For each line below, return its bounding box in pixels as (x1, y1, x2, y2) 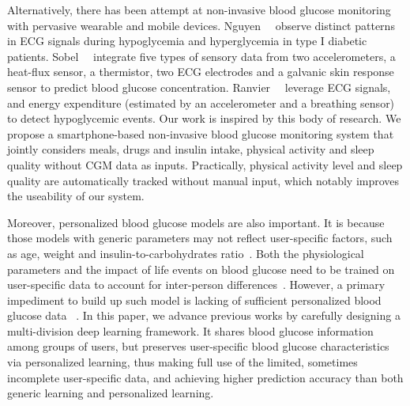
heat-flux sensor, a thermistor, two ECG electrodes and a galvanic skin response (7, 63, 394, 80)
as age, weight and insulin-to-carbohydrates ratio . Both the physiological (7, 245, 364, 261)
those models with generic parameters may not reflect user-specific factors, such (7, 230, 393, 246)
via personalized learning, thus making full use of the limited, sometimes (7, 354, 358, 370)
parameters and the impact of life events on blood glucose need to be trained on (7, 260, 395, 277)
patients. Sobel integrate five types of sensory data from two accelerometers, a (7, 47, 396, 64)
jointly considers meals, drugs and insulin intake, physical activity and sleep (7, 141, 374, 157)
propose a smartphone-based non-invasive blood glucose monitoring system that (7, 125, 394, 142)
